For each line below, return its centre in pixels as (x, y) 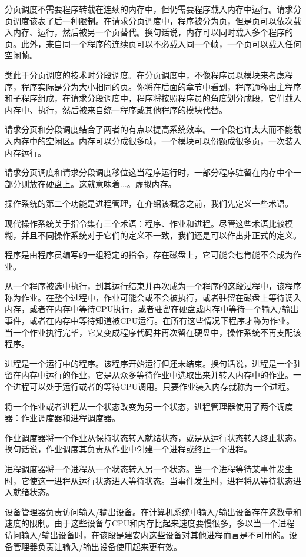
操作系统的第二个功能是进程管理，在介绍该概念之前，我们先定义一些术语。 (149, 203)
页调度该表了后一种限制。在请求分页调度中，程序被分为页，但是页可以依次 (149, 20)
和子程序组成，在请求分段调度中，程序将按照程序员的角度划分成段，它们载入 (153, 98)
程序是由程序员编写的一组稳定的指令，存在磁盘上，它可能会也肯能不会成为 (149, 255)
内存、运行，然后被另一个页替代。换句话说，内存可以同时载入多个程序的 (153, 32)
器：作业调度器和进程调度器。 (62, 418)
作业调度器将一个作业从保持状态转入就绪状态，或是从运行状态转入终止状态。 (153, 437)
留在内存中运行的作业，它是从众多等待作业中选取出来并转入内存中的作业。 (149, 375)
